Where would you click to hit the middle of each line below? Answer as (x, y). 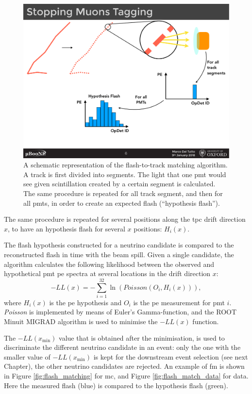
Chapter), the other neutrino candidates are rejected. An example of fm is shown (124, 366)
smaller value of (27, 356)
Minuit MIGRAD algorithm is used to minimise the (81, 321)
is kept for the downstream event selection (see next (171, 356)
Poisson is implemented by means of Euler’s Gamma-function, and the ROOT (120, 312)
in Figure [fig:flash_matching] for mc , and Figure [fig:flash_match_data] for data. (126, 375)
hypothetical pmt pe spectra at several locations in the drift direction (107, 273)
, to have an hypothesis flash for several (67, 228)
